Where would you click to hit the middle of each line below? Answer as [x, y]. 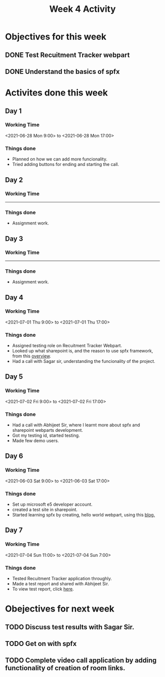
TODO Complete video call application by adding [81, 661]
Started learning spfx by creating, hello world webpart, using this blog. [83, 515]
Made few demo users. [35, 441]
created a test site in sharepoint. [45, 510]
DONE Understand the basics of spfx [63, 72]
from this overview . [32, 356]
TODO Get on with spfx [41, 644]
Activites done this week [56, 93]
